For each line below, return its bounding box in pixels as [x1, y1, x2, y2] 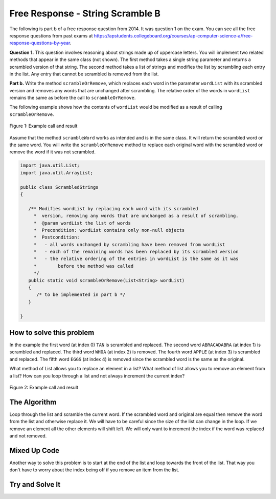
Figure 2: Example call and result [9, 385, 79, 391]
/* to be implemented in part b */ [36, 292, 126, 297]
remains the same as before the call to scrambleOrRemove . [9, 95, 136, 101]
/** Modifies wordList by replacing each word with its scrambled [28, 206, 198, 211]
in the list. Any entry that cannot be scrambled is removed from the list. [9, 71, 159, 77]
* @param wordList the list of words [33, 220, 131, 226]
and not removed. [9, 433, 47, 439]
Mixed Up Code [9, 446, 60, 455]
